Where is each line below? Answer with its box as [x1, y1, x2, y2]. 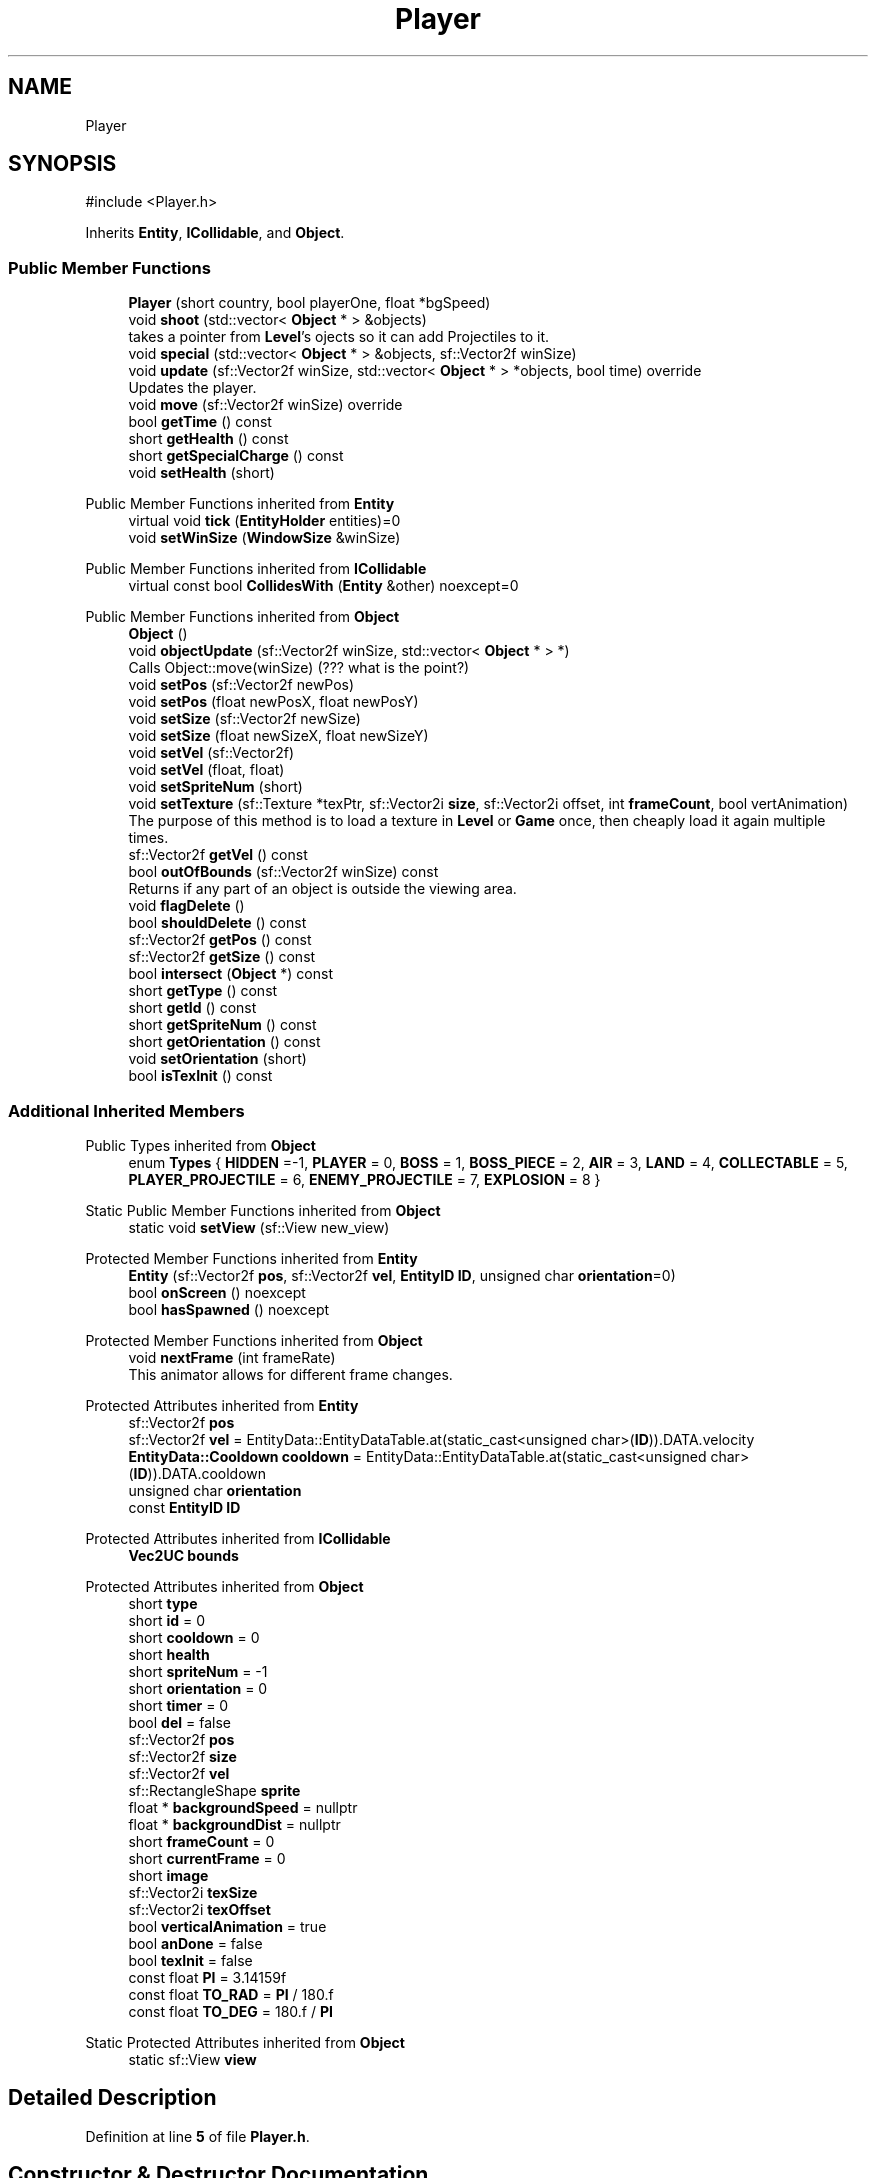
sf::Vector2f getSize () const [128, 948, 316, 966]
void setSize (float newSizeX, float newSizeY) [128, 727, 429, 745]
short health [128, 1645, 210, 1663]
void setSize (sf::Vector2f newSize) [128, 710, 361, 728]
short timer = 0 [128, 1696, 229, 1714]
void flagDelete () [128, 897, 245, 915]
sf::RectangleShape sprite [128, 1781, 301, 1799]
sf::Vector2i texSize [128, 1883, 258, 1901]
